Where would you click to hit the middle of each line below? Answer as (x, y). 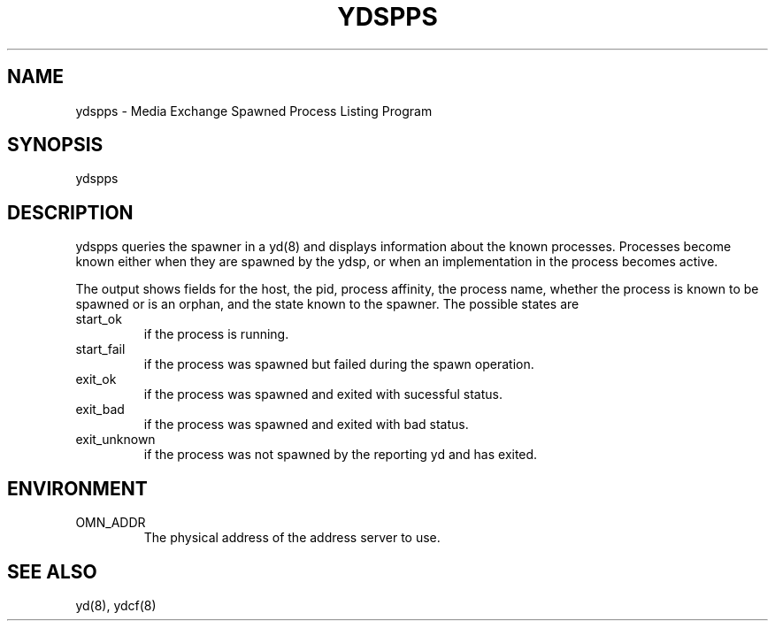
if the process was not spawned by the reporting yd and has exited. (341, 455)
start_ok (99, 319)
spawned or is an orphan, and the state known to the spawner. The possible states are (327, 304)
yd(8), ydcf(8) (116, 605)
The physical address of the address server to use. (292, 538)
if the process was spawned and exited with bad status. (306, 425)
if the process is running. (216, 334)
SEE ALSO (52, 571)
